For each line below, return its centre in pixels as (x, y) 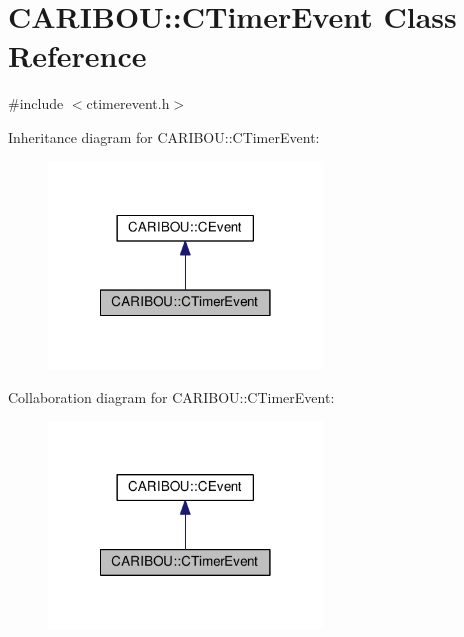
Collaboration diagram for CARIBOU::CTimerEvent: (171, 396)
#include (36, 103)
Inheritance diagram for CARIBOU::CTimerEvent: (164, 136)
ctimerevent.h (128, 103)
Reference (77, 55)
